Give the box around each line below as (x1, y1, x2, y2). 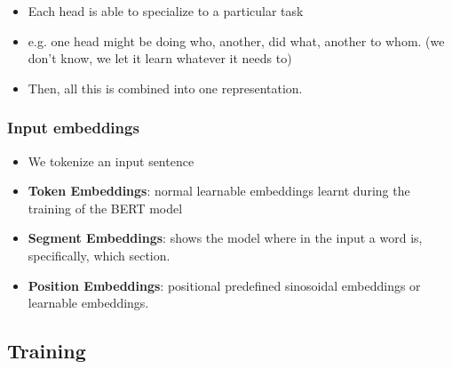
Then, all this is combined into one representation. (28, 78, 303, 97)
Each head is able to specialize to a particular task (28, 2, 304, 20)
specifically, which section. (28, 245, 170, 264)
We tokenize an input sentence (28, 151, 194, 170)
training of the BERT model (28, 198, 183, 217)
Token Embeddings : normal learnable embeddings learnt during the (28, 181, 410, 200)
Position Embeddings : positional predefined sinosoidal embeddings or (28, 276, 421, 294)
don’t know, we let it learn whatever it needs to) (28, 49, 292, 68)
